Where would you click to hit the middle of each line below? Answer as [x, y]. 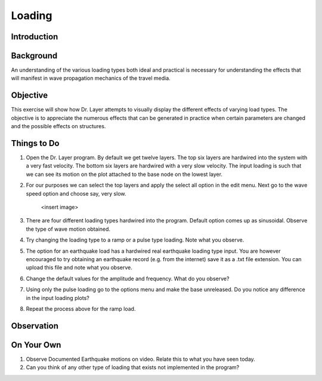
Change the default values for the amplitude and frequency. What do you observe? [128, 278]
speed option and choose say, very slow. [76, 193]
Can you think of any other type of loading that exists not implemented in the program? [133, 367]
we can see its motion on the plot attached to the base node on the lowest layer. [124, 174]
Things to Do [35, 143]
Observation [35, 326]
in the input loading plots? [58, 298]
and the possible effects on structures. [58, 126]
